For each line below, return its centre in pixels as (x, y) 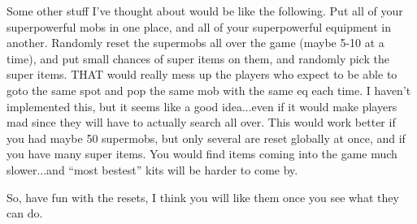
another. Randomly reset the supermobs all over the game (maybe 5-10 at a (195, 43)
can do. (25, 213)
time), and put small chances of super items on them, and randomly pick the (198, 58)
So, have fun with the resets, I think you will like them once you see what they (203, 197)
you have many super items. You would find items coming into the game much (202, 154)
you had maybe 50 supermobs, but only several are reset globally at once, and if (206, 138)
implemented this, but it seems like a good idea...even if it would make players (202, 106)
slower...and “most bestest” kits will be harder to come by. (152, 169)
